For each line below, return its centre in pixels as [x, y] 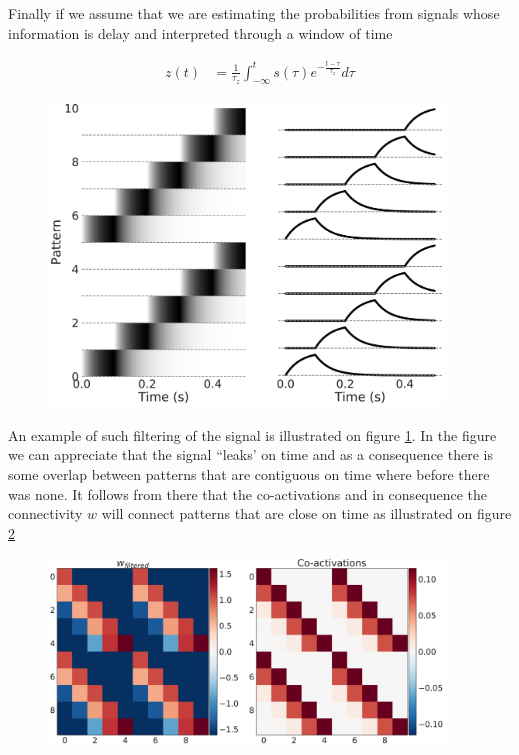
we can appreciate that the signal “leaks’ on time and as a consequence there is [250, 454]
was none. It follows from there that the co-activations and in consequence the [248, 493]
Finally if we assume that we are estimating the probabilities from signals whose [254, 13]
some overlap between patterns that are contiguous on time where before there [249, 474]
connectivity [45, 513]
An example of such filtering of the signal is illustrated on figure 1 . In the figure [252, 434]
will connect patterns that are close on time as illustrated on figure [306, 513]
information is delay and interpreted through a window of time [200, 32]
